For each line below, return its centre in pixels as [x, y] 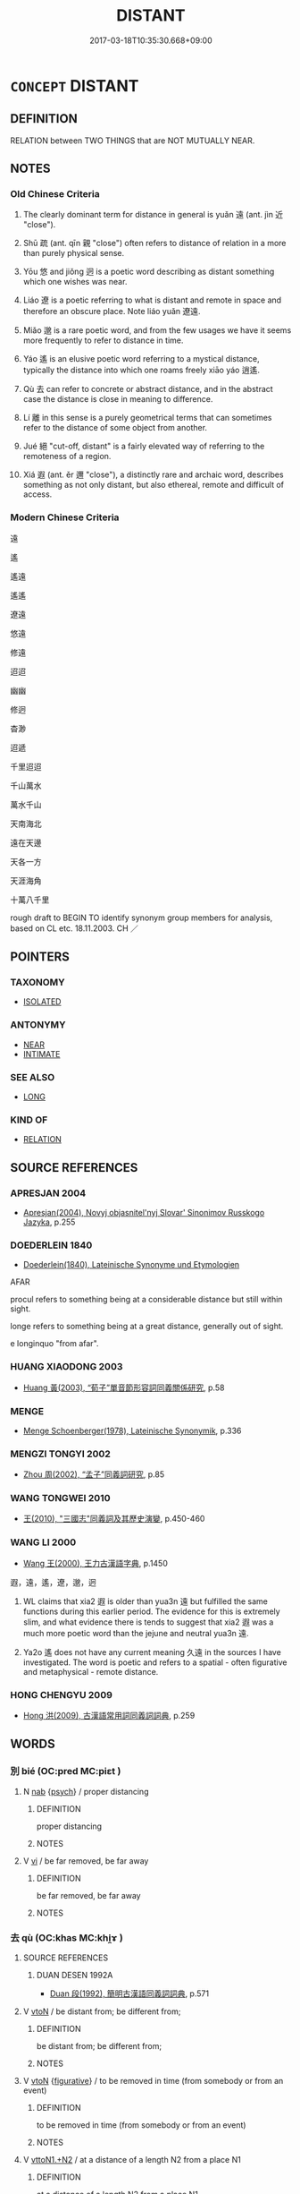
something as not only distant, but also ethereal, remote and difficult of [154, 485]
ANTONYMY [38, 1025]
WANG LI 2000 [43, 1542]
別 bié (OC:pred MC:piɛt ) [66, 1771]
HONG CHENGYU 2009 [61, 1695]
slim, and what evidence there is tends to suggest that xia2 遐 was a [148, 1622]
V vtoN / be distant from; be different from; [102, 2011]
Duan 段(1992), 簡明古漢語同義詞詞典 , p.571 [129, 1993]
